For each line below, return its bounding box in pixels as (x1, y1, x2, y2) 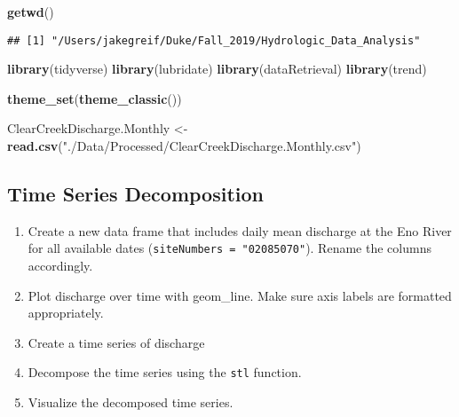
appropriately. (28, 303, 104, 322)
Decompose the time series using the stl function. (28, 363, 302, 382)
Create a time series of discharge (28, 333, 205, 351)
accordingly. (28, 256, 93, 275)
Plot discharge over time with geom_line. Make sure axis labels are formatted (28, 286, 452, 304)
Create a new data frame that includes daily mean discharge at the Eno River (28, 221, 452, 240)
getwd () (7, 3, 54, 20)
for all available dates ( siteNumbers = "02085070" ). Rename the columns (28, 239, 431, 257)
